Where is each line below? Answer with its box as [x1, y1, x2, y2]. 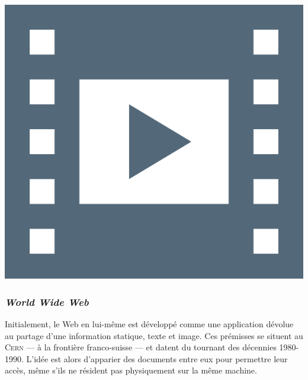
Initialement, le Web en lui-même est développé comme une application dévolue [5, 317, 294, 330]
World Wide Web [5, 294, 89, 309]
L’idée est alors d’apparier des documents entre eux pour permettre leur [26, 352, 288, 365]
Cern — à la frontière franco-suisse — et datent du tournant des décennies [5, 341, 277, 353]
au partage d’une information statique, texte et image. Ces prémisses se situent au [5, 329, 303, 341]
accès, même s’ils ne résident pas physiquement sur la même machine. [5, 364, 257, 376]
